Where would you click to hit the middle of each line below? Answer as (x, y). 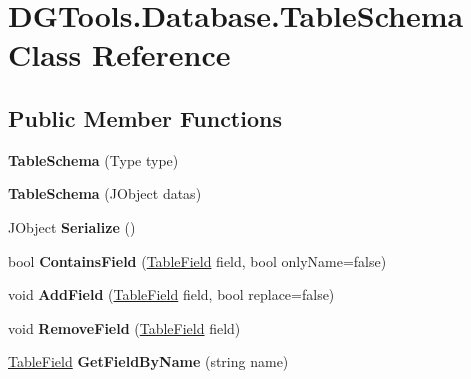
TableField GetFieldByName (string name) (148, 361)
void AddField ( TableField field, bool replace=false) (171, 294)
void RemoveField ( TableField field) (124, 327)
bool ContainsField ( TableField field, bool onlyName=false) (197, 260)
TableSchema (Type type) (93, 159)
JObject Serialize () (72, 226)
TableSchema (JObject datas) (105, 193)
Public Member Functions (145, 117)
